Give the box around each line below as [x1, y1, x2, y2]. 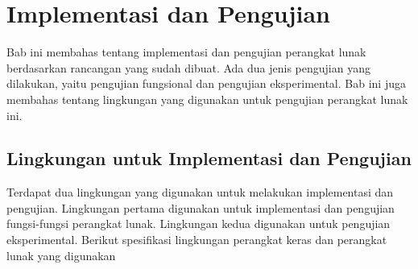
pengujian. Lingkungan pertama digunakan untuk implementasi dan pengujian [6, 199, 395, 216]
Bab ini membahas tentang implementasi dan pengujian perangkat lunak [6, 43, 366, 60]
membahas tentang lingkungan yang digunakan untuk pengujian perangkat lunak [6, 90, 408, 107]
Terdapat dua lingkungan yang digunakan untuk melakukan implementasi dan [6, 184, 394, 201]
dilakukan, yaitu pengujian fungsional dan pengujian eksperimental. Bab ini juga [6, 75, 406, 92]
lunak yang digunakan [6, 246, 116, 263]
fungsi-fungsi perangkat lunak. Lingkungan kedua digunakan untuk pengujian [6, 215, 391, 232]
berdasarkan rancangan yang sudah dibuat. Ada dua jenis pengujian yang [6, 59, 370, 76]
